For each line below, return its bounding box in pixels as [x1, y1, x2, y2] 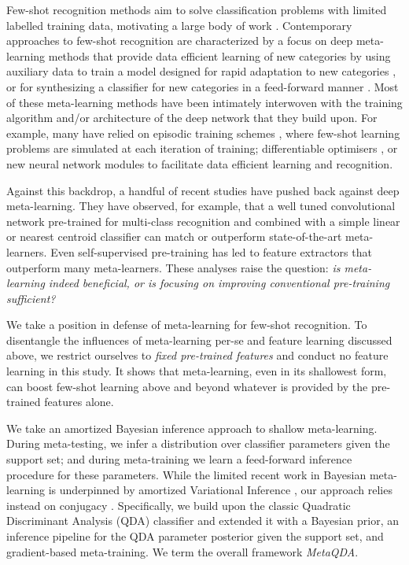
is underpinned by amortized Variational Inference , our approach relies [48, 482, 392, 498]
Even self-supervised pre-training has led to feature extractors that [50, 243, 372, 260]
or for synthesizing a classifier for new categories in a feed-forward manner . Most [6, 78, 399, 94]
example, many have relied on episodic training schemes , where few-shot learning [6, 124, 400, 141]
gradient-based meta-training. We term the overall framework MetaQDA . [6, 543, 359, 559]
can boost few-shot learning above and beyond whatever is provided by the [6, 378, 368, 394]
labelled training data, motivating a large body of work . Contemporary [6, 17, 352, 33]
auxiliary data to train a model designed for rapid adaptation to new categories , [6, 63, 396, 79]
